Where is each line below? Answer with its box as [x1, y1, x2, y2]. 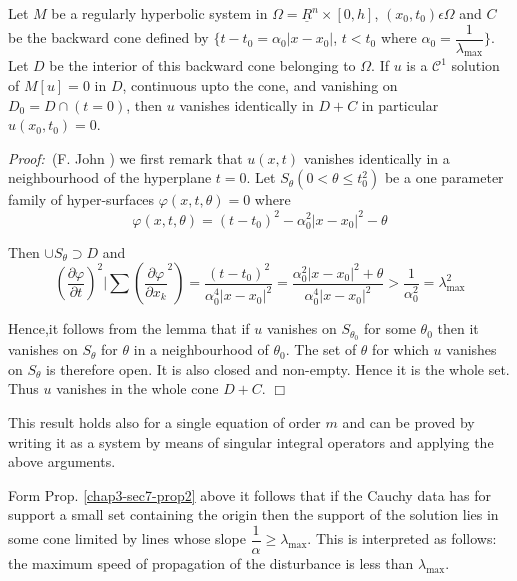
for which [372, 339, 429, 360]
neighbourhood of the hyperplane [8, 167, 212, 188]
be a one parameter [384, 167, 504, 188]
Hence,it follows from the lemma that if [8, 318, 250, 339]
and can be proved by [342, 411, 475, 432]
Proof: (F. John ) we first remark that [8, 147, 243, 168]
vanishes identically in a [303, 147, 450, 168]
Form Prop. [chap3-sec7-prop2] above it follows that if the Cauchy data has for [8, 484, 492, 505]
